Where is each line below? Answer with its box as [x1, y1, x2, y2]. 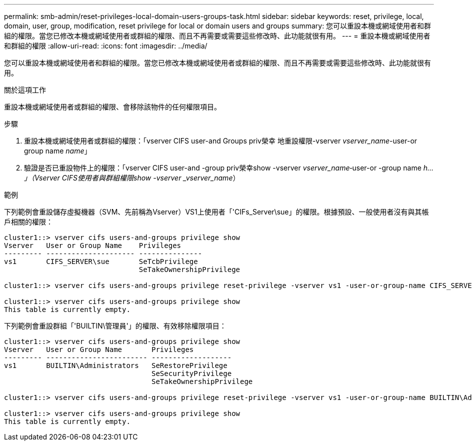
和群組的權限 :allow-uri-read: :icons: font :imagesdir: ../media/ [4, 41, 207, 50]
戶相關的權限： [4, 217, 53, 226]
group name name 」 [24, 146, 91, 155]
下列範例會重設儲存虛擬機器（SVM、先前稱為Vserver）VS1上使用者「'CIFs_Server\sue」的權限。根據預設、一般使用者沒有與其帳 [4, 207, 429, 216]
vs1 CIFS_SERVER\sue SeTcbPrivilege [4, 257, 198, 265]
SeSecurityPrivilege [151, 369, 232, 377]
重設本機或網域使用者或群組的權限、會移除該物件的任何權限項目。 [4, 102, 221, 111]
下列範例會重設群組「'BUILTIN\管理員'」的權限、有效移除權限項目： [4, 321, 226, 330]
